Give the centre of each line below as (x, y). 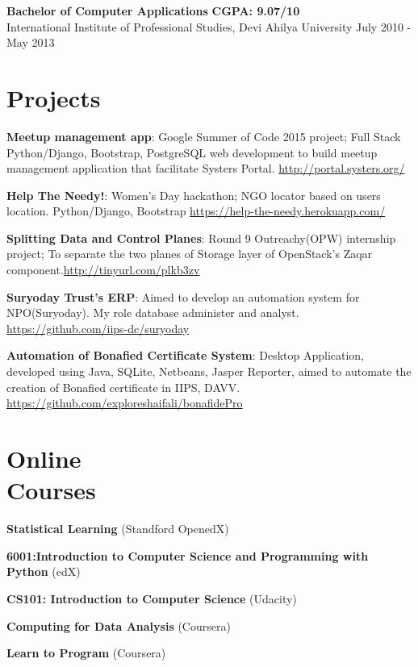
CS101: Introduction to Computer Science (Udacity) (152, 598)
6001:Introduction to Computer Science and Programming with (188, 555)
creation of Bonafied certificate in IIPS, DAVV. (123, 387)
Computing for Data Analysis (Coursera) (119, 625)
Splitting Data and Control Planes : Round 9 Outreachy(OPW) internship (201, 238)
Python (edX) (44, 571)
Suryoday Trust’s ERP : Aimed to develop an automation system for (183, 296)
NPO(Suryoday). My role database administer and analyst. (153, 313)
